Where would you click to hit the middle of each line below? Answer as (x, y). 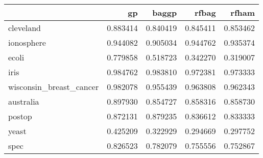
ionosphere (27, 42)
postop (20, 116)
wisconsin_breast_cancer (54, 87)
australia (24, 101)
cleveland (25, 28)
